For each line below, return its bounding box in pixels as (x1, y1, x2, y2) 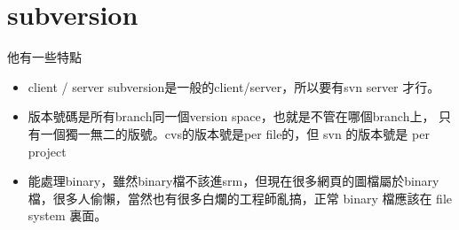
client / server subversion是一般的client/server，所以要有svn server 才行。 (28, 77, 440, 96)
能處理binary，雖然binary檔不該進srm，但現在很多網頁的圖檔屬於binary (28, 172, 439, 190)
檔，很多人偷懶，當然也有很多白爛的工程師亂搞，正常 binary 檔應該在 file (28, 188, 453, 207)
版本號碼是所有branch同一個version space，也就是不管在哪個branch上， (28, 107, 435, 126)
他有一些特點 (7, 48, 82, 66)
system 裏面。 (28, 206, 107, 225)
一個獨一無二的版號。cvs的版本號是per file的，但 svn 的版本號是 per (40, 124, 430, 142)
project (28, 142, 67, 160)
